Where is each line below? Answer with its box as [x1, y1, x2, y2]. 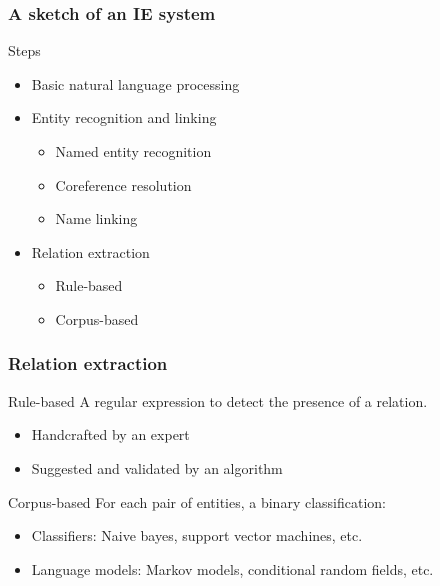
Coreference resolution [55, 174, 192, 195]
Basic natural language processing [31, 73, 240, 94]
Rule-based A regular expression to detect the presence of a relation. [8, 390, 428, 411]
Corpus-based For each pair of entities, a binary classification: [8, 491, 386, 512]
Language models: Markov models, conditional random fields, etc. [31, 558, 434, 579]
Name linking [55, 208, 138, 229]
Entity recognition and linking [31, 107, 217, 128]
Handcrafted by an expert [31, 424, 190, 445]
